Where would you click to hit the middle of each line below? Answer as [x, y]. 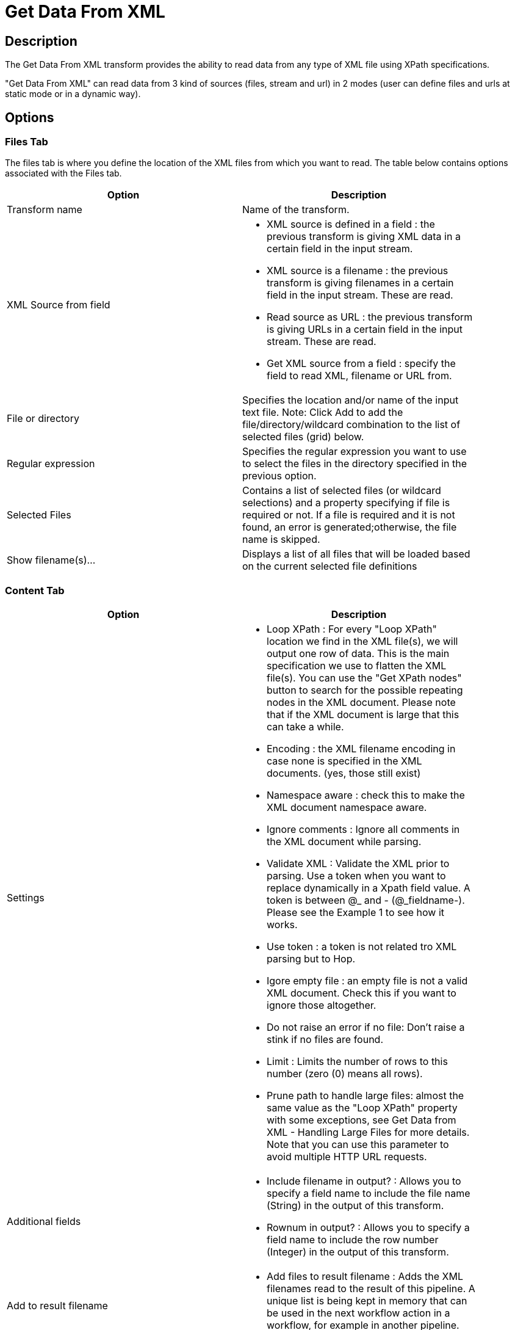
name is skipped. [281, 540]
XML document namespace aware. [347, 808]
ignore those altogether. [322, 1005]
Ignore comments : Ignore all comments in [363, 830]
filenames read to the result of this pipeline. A [371, 1289]
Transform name [45, 210]
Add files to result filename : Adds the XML [365, 1277]
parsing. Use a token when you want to [356, 876]
